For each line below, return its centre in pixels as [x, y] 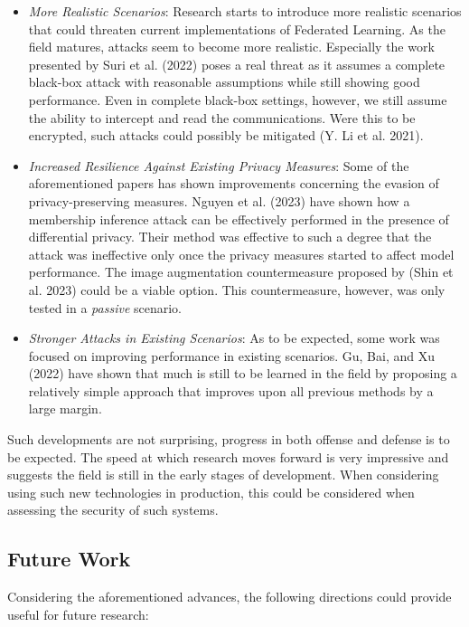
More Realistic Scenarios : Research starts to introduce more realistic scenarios [245, 11]
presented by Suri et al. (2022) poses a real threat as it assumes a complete [237, 64]
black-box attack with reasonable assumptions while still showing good [224, 82]
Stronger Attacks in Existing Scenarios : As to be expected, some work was [234, 338]
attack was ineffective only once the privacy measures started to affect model [241, 254]
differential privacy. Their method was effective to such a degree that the [230, 237]
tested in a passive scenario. [105, 307]
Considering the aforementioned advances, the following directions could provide [230, 597]
